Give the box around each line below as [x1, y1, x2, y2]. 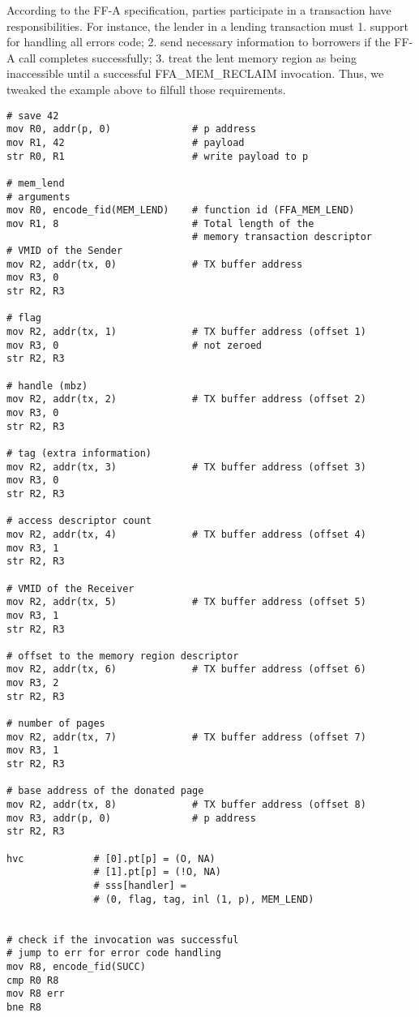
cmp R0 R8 [6, 974, 59, 986]
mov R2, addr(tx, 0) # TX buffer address [6, 258, 303, 270]
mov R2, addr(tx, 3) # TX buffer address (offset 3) [6, 461, 366, 473]
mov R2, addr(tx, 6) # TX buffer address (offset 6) [6, 663, 366, 676]
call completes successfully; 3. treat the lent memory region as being [19, 49, 357, 66]
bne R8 [6, 1001, 41, 1013]
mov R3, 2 [6, 677, 59, 689]
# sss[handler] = [93, 879, 186, 891]
